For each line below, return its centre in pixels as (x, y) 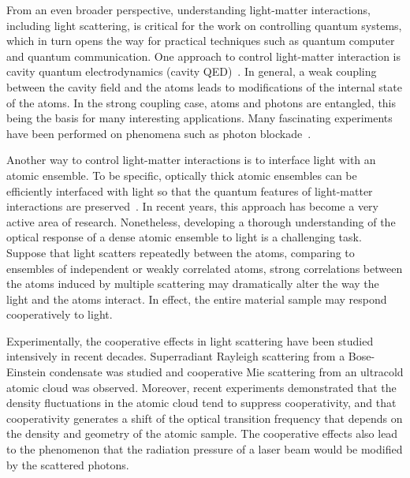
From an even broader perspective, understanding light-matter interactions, (188, 9)
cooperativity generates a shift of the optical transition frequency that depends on (205, 418)
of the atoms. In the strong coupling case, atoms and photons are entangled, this (201, 102)
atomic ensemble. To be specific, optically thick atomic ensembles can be (182, 175)
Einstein (26, 372)
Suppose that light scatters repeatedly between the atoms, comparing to (181, 252)
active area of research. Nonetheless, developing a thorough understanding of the (201, 221)
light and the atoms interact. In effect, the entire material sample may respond (197, 299)
